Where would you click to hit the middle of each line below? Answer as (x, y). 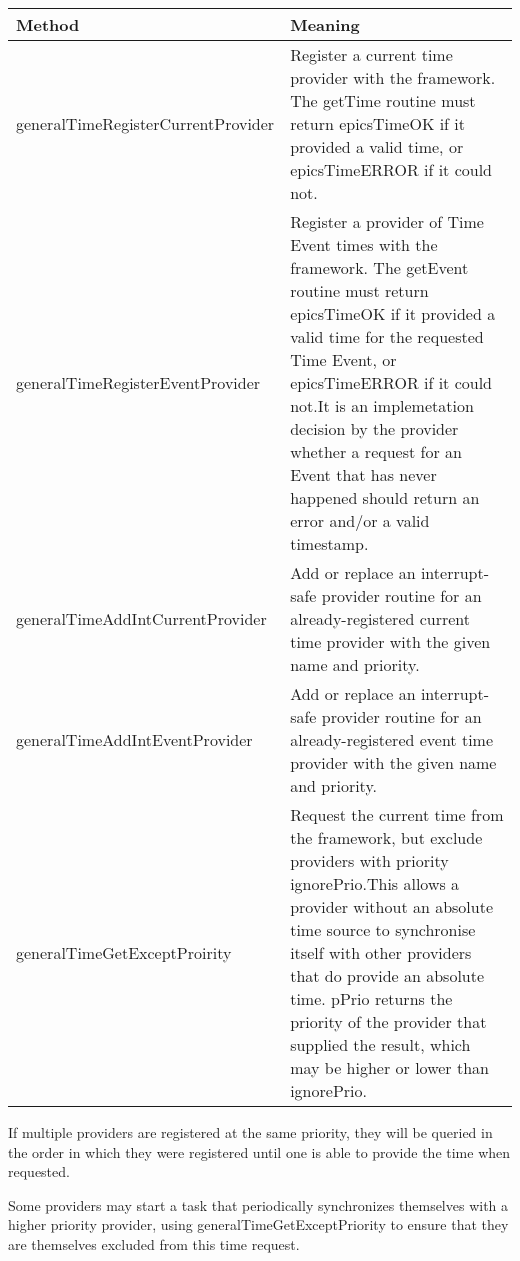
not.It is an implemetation (382, 405)
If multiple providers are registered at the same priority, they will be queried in (250, 1132)
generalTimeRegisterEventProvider (138, 382)
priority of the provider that (388, 1021)
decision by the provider (374, 428)
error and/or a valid (360, 520)
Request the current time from (397, 814)
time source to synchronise (383, 929)
